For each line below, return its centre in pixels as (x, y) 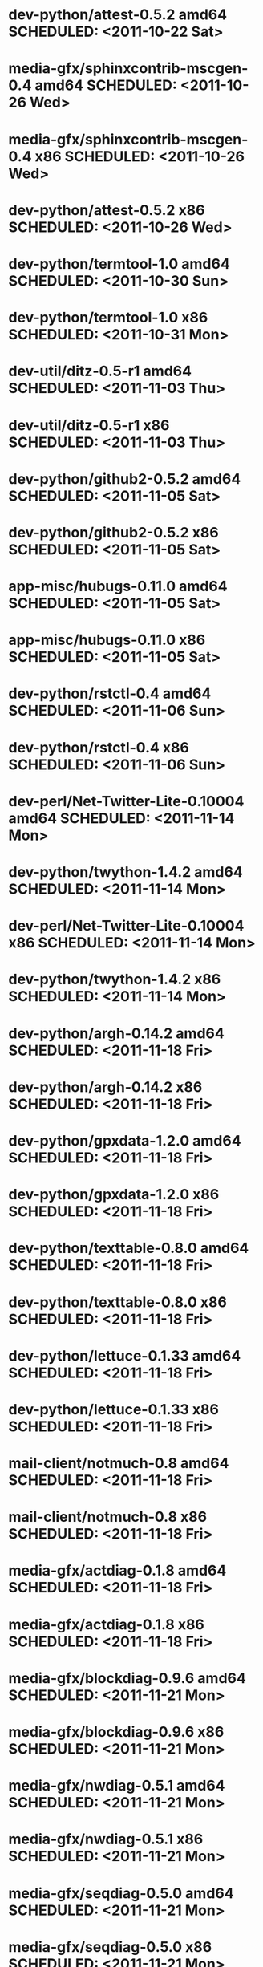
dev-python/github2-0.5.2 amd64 (125, 479)
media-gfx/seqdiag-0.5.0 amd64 (121, 1893)
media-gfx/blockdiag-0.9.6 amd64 (127, 1678)
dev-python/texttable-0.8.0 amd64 (129, 1248)
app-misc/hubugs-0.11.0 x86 (107, 640)
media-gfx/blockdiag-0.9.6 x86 (116, 1732)
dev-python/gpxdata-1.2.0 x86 (114, 1195)
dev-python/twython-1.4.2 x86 (115, 979)
